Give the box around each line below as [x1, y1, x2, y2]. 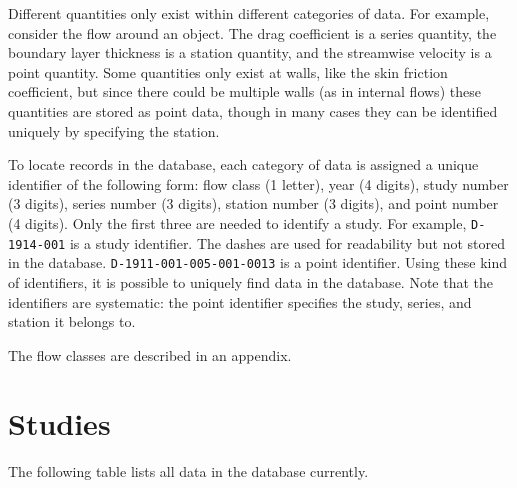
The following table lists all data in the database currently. [8, 461, 369, 482]
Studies [8, 403, 111, 444]
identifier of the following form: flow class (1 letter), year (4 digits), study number [8, 173, 509, 194]
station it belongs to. [8, 311, 136, 332]
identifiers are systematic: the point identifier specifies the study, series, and [8, 291, 472, 312]
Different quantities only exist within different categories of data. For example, [8, 3, 490, 23]
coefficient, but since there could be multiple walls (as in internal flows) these [8, 81, 481, 102]
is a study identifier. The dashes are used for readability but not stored [69, 232, 506, 253]
